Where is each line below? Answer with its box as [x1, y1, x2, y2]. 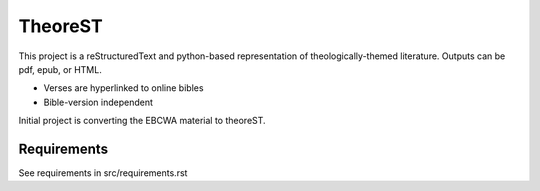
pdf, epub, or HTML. [18, 63, 102, 75]
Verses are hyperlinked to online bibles [43, 82, 204, 94]
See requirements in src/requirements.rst [18, 167, 188, 179]
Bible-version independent [43, 96, 154, 108]
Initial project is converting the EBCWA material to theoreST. [18, 115, 266, 127]
